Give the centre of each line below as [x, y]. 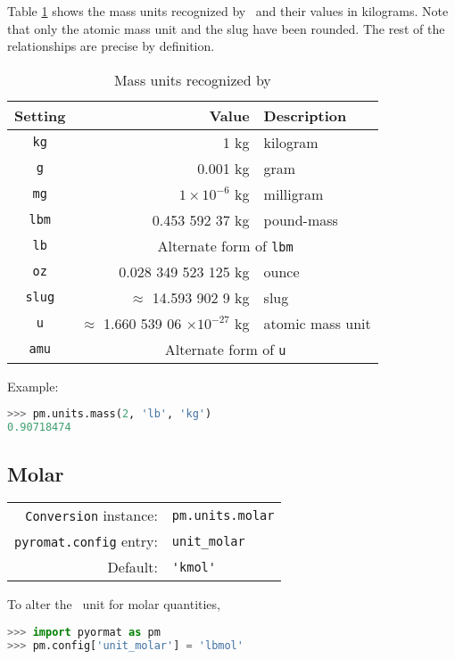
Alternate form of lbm [225, 245]
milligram [294, 194]
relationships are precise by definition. [111, 46]
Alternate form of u [225, 349]
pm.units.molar [223, 515]
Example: [33, 386]
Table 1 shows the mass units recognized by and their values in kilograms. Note [228, 11]
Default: [132, 567]
